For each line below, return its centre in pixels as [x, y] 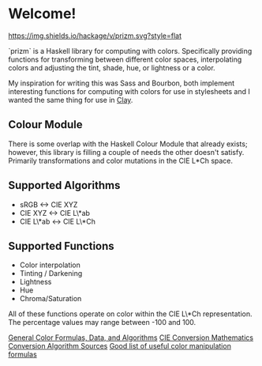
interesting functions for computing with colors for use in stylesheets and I [129, 91]
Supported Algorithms [64, 185]
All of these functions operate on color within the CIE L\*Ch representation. [130, 314]
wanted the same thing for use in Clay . [71, 100]
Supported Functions [61, 246]
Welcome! [42, 14]
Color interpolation [50, 265]
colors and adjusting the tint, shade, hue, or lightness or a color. [112, 67]
